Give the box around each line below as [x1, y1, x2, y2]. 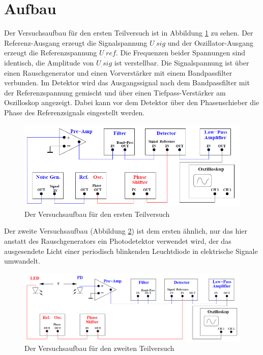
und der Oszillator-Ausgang [167, 37, 253, 48]
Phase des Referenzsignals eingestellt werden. [4, 107, 145, 117]
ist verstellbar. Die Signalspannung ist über [114, 57, 249, 68]
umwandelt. [4, 255, 40, 266]
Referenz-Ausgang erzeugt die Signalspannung [4, 37, 148, 48]
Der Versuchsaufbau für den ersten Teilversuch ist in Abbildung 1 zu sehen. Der [4, 27, 253, 38]
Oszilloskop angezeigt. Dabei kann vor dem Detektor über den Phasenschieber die [4, 97, 259, 108]
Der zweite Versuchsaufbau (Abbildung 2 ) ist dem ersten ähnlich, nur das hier [4, 225, 247, 236]
